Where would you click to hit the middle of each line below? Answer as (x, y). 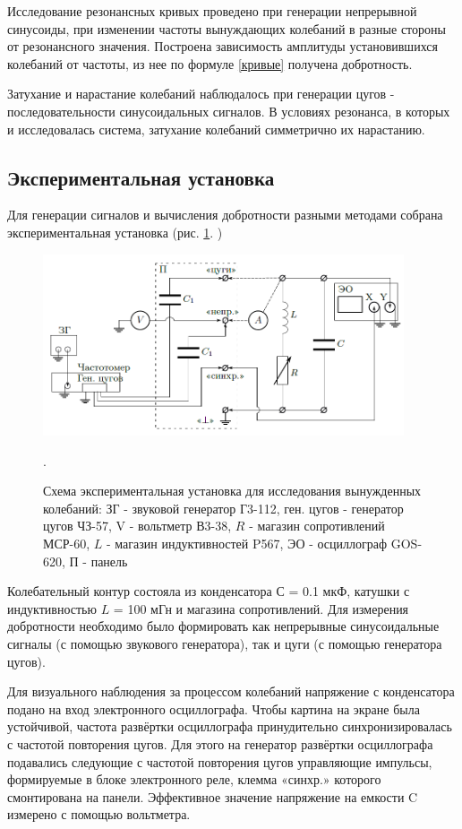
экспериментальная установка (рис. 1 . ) (115, 232)
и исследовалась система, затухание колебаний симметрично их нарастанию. (216, 129)
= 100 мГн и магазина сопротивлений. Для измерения (261, 608)
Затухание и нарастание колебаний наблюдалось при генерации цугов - (201, 94)
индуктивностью (52, 608)
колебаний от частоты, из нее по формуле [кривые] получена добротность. (210, 63)
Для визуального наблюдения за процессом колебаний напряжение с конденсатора (231, 691)
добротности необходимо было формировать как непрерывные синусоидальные (223, 626)
